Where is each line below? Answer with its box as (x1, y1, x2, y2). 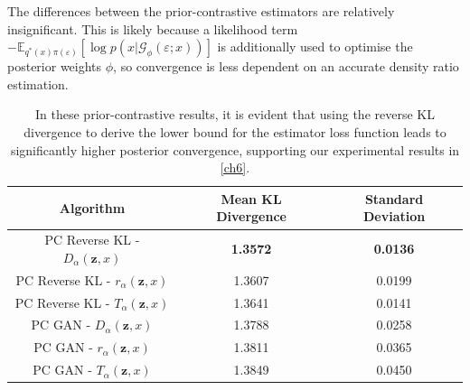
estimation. (7, 74, 69, 93)
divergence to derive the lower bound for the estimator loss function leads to (23, 123, 446, 142)
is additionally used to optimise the (217, 37, 413, 56)
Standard (364, 189, 424, 208)
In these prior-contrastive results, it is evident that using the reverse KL (35, 105, 435, 124)
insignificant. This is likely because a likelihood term (7, 19, 298, 38)
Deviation (362, 207, 426, 226)
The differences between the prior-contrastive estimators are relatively (7, 2, 395, 20)
